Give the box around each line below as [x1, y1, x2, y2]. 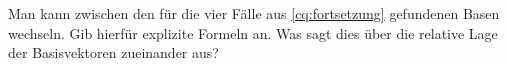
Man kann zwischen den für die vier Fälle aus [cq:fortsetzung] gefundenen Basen [8, 3, 500, 23]
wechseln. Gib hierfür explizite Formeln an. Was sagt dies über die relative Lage [8, 22, 498, 43]
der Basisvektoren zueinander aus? [8, 42, 219, 63]
